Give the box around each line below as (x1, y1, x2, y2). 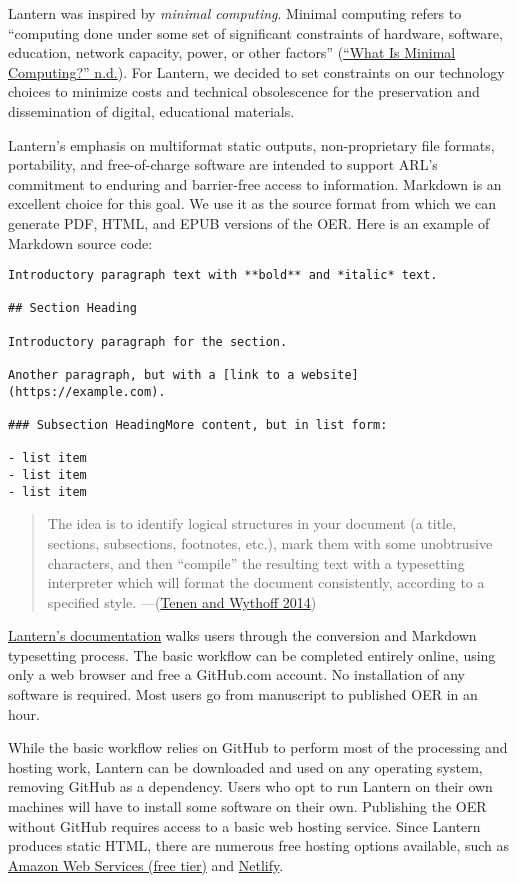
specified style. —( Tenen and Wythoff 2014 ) (47, 591, 317, 612)
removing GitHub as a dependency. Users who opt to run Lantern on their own (8, 776, 493, 797)
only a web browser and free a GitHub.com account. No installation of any (8, 664, 465, 685)
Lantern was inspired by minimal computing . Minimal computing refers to (8, 3, 462, 23)
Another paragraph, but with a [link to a (8, 368, 295, 383)
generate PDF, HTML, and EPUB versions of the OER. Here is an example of (8, 212, 490, 233)
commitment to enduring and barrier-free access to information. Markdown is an (8, 173, 502, 194)
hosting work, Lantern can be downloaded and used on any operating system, (8, 756, 483, 777)
